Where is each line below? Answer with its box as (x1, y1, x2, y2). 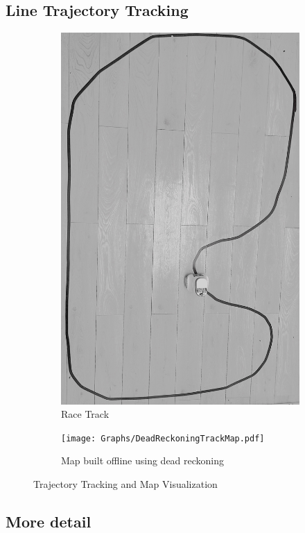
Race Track (61, 407, 110, 421)
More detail (6, 510, 91, 532)
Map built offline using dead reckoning (61, 453, 225, 468)
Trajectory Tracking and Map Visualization (33, 476, 218, 491)
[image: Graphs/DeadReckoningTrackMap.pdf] (61, 433, 265, 443)
